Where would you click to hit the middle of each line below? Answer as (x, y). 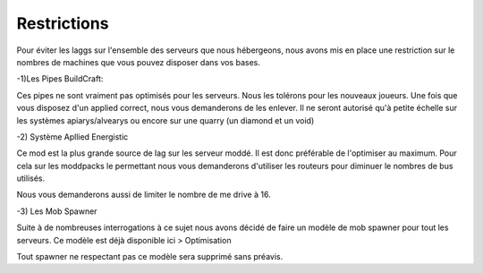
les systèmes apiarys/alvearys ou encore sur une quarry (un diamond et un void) (165, 120)
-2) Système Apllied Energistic (72, 136)
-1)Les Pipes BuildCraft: (60, 79)
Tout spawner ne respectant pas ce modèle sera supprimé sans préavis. (150, 257)
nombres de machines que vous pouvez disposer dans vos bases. (139, 62)
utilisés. (31, 178)
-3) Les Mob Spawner (57, 211)
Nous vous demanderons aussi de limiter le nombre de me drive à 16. (144, 195)
